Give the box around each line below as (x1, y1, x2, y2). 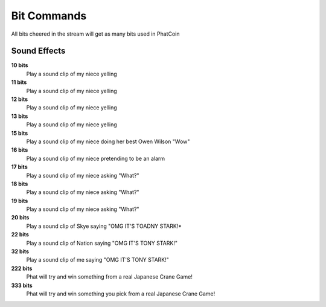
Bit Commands (11, 9, 87, 22)
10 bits (11, 62, 28, 69)
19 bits (11, 197, 28, 204)
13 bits (11, 112, 28, 120)
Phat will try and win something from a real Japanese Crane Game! (26, 273, 193, 280)
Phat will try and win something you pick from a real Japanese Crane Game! (26, 290, 216, 297)
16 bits (11, 146, 28, 153)
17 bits (11, 163, 28, 170)
